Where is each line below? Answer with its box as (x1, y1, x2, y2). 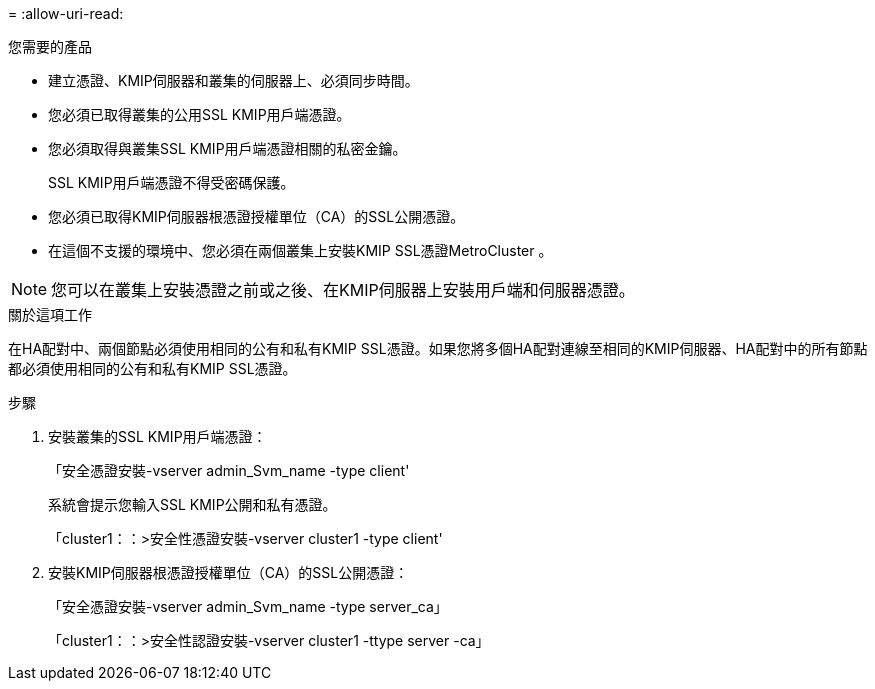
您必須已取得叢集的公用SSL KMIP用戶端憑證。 (48, 106, 351, 123)
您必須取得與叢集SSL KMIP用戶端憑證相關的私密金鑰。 (48, 140, 407, 157)
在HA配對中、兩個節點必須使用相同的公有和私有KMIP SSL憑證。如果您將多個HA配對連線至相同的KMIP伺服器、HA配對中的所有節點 (8, 340, 868, 357)
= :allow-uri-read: (8, 5, 124, 22)
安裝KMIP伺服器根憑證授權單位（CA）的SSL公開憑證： (48, 564, 409, 581)
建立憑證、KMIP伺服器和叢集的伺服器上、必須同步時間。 (48, 72, 419, 89)
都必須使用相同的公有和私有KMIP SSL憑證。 (8, 360, 297, 377)
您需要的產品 (8, 38, 92, 55)
